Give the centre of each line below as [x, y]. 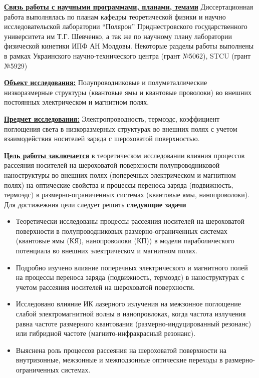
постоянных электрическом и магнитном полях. [77, 102]
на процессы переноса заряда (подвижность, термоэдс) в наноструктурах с [130, 277]
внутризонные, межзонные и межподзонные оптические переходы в [119, 360]
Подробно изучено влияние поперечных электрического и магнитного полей [132, 267]
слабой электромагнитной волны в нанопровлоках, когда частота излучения [131, 314]
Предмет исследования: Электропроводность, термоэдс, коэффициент [112, 118]
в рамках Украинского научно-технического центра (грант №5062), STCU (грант [127, 55]
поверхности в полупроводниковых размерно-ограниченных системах [121, 231]
